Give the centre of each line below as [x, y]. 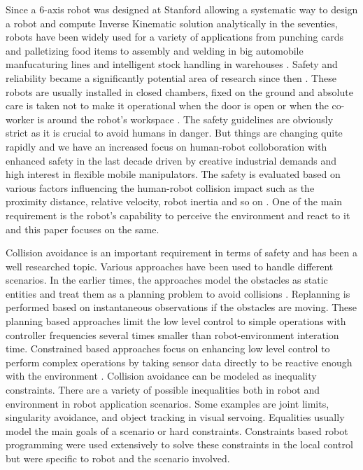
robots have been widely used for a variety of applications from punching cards [175, 37]
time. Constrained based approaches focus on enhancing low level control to [168, 348]
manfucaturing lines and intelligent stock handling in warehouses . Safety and [172, 64]
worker [20, 119]
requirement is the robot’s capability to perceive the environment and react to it [178, 215]
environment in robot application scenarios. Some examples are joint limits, [168, 403]
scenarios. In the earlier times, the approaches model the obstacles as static [167, 280]
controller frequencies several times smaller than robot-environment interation [172, 334]
